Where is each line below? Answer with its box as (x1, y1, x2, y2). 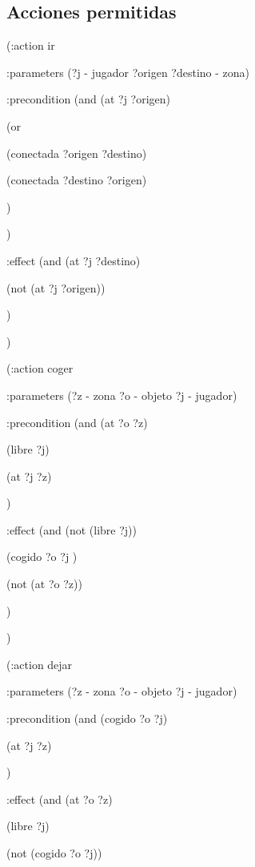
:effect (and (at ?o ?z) (6, 790, 113, 807)
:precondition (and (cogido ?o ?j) (6, 710, 168, 727)
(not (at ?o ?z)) (6, 575, 82, 592)
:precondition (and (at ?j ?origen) (6, 91, 171, 107)
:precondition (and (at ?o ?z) (6, 413, 148, 430)
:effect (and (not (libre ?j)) (6, 521, 137, 538)
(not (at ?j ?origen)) (6, 279, 106, 296)
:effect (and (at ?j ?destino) (6, 252, 141, 268)
